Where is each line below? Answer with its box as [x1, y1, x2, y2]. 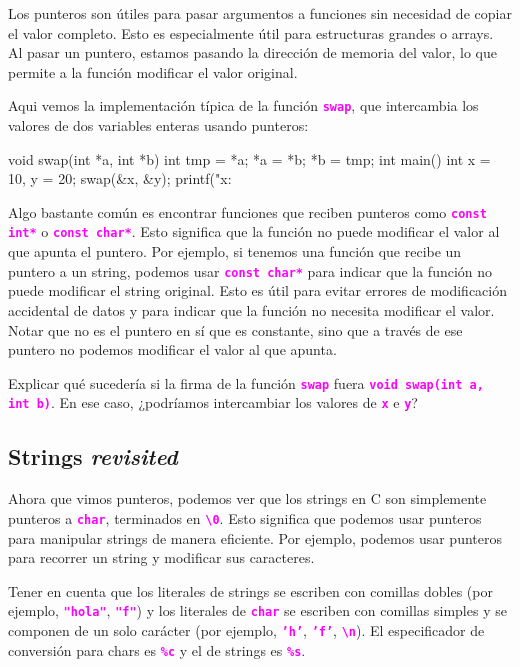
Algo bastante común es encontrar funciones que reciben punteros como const [8, 201, 487, 222]
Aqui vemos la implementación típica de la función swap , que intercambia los [8, 95, 479, 116]
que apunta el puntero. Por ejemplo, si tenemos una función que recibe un [8, 241, 462, 262]
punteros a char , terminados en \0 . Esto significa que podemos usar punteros [8, 507, 482, 528]
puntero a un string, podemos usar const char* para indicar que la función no [8, 260, 493, 281]
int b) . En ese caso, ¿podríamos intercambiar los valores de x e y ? [8, 392, 418, 413]
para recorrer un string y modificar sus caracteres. [8, 547, 315, 568]
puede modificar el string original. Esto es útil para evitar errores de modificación [8, 280, 507, 301]
